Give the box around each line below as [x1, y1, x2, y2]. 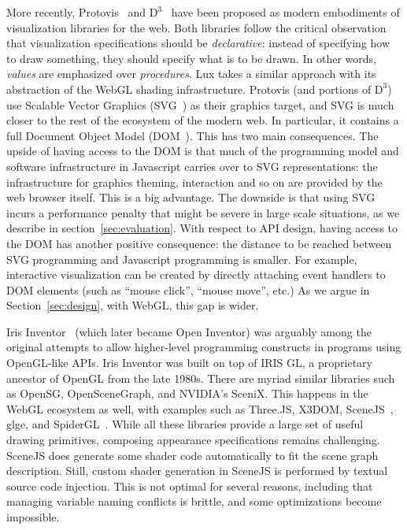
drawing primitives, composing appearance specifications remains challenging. [6, 432, 380, 448]
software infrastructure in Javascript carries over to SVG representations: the [6, 158, 378, 174]
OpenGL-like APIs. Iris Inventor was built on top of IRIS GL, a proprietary [6, 354, 372, 371]
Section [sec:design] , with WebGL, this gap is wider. [6, 297, 259, 313]
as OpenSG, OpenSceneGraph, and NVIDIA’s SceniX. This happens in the [6, 385, 368, 402]
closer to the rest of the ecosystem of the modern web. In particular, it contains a [6, 112, 399, 128]
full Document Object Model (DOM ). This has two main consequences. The [6, 127, 379, 143]
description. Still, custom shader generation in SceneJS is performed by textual [6, 462, 388, 479]
